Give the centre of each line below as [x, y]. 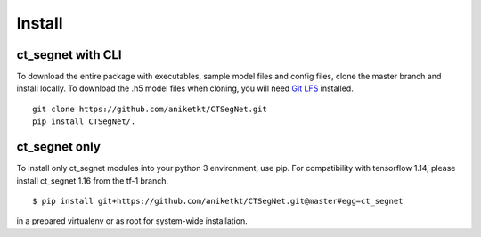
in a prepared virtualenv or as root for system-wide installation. [132, 221]
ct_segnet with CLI [69, 55]
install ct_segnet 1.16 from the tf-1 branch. [93, 180]
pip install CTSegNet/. [84, 122]
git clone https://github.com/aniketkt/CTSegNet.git [150, 109]
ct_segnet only [59, 147]
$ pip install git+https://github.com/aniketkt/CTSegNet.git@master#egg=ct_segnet [218, 201]
